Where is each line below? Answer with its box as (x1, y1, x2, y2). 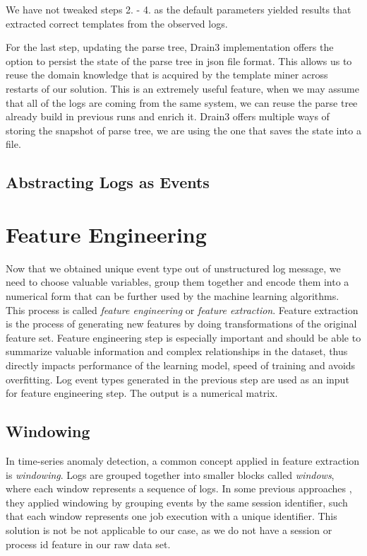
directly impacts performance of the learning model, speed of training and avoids (6, 358, 356, 372)
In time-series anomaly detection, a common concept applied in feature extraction (6, 453, 360, 468)
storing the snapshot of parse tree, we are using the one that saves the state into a (6, 122, 361, 137)
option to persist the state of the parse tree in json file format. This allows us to (6, 53, 352, 68)
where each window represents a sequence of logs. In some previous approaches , (6, 481, 352, 496)
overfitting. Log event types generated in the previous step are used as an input (6, 371, 349, 386)
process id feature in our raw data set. (6, 536, 171, 551)
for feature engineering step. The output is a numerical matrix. (6, 386, 278, 400)
